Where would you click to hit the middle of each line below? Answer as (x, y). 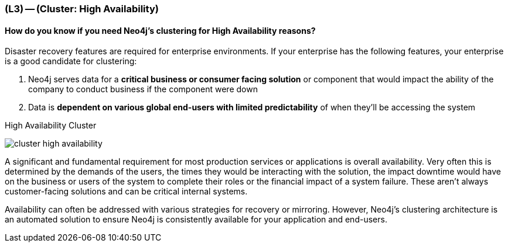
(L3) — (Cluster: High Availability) (82, 9)
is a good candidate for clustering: (71, 61)
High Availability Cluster (51, 126)
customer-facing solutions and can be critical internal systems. (126, 192)
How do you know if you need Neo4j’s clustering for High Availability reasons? (160, 30)
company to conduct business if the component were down (143, 89)
